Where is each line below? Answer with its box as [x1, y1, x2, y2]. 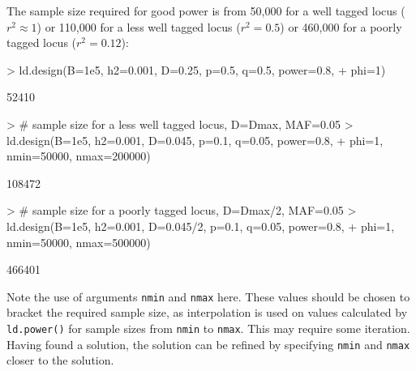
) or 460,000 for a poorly [280, 18, 402, 35]
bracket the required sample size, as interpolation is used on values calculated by [6, 304, 408, 321]
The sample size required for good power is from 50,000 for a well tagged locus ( [6, 2, 405, 19]
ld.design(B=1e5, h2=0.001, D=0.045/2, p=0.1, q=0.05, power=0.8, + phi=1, [6, 217, 395, 234]
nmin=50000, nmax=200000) [6, 147, 151, 164]
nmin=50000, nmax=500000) [6, 233, 151, 250]
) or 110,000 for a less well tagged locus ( [36, 18, 241, 35]
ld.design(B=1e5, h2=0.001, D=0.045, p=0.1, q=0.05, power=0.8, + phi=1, [6, 131, 384, 148]
